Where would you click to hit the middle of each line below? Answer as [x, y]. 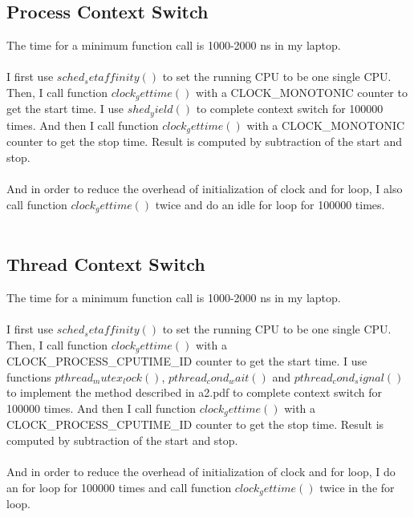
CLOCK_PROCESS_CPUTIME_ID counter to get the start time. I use [187, 361]
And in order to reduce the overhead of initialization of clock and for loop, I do [201, 472]
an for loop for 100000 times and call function [119, 487]
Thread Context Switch [106, 264]
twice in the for [357, 487]
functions [29, 376]
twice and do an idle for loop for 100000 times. [270, 204]
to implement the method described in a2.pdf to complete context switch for [195, 392]
